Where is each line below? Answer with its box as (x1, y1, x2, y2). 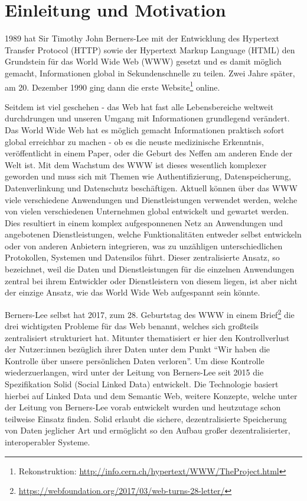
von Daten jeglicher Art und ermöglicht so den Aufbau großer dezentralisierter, (5, 424, 290, 436)
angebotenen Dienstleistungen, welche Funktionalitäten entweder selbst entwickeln (5, 228, 302, 240)
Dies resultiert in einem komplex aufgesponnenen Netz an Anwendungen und (5, 216, 283, 229)
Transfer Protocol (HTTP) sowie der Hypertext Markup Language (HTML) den (5, 43, 295, 56)
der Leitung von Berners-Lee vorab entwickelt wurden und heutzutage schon (5, 401, 281, 413)
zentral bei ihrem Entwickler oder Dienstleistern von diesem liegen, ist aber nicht (5, 274, 298, 287)
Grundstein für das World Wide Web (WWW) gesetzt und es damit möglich (5, 55, 282, 68)
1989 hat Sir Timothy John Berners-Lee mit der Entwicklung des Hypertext (5, 32, 280, 44)
